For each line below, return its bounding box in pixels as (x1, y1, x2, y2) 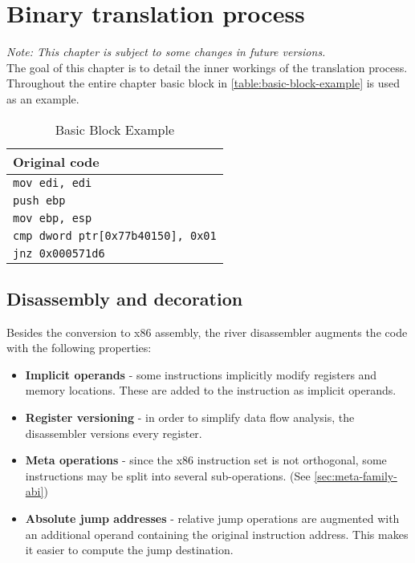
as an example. (6, 90, 79, 107)
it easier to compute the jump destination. (25, 541, 234, 558)
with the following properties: (6, 339, 152, 356)
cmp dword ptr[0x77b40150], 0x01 (13, 229, 217, 242)
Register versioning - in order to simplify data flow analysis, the (25, 409, 355, 426)
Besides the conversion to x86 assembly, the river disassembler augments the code (6, 323, 408, 340)
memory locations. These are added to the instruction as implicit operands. (25, 382, 397, 399)
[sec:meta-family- (314, 467, 397, 484)
